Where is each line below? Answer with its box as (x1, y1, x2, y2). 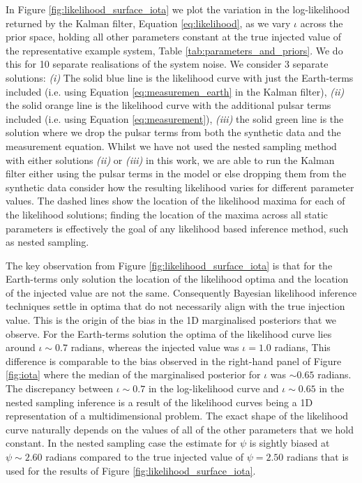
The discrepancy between (6, 381, 114, 396)
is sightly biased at (249, 436, 330, 450)
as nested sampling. (6, 235, 89, 249)
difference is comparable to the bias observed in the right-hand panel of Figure (6, 353, 342, 368)
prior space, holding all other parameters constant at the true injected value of (6, 29, 342, 44)
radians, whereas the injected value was (70, 340, 239, 355)
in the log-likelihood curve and (148, 381, 279, 396)
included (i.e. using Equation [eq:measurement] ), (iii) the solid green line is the (6, 111, 344, 126)
